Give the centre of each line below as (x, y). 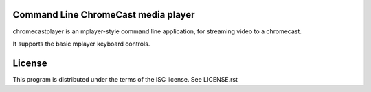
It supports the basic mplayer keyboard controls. (81, 44)
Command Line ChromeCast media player (104, 15)
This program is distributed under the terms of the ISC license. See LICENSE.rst (125, 79)
